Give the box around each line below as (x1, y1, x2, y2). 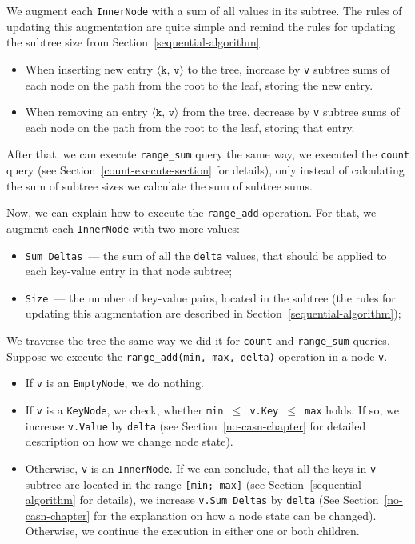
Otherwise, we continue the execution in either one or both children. (25, 522, 360, 539)
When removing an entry (25, 103, 148, 120)
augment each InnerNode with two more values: (6, 219, 241, 236)
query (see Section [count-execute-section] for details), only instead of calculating (6, 162, 405, 178)
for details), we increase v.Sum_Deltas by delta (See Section (79, 491, 379, 508)
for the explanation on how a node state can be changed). (94, 506, 377, 523)
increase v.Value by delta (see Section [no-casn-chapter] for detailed (25, 417, 366, 434)
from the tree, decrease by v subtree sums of (182, 103, 400, 120)
